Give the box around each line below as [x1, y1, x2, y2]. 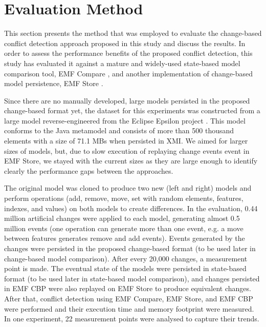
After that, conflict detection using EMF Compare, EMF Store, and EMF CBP [4, 293, 253, 303]
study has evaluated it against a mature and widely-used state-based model [4, 57, 240, 68]
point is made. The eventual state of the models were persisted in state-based [4, 263, 247, 274]
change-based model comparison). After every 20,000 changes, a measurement [4, 253, 248, 263]
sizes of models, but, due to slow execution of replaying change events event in [4, 145, 250, 156]
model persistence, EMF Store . [4, 78, 103, 89]
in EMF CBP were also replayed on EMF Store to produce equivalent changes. [4, 283, 251, 294]
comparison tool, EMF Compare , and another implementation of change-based [4, 68, 253, 78]
